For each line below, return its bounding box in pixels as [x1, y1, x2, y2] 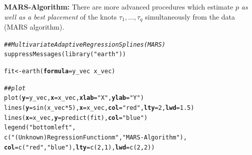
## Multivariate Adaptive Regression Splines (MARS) [4, 41, 166, 48]
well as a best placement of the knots [4, 11, 117, 22]
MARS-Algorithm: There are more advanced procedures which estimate [4, 2, 233, 12]
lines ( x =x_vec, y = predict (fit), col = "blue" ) [4, 114, 148, 121]
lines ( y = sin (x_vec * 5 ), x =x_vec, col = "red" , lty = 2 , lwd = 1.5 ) [4, 104, 194, 111]
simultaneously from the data [145, 11, 235, 22]
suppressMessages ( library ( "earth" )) [4, 51, 126, 58]
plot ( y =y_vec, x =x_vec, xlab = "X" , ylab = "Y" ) [4, 94, 144, 102]
